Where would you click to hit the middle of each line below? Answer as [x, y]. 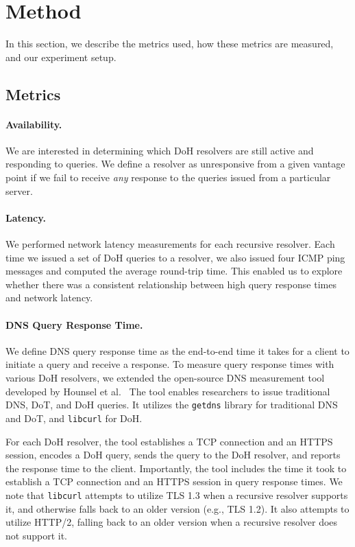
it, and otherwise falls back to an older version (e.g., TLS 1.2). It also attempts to [177, 508]
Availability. [34, 124]
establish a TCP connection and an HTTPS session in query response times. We [174, 481]
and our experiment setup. [61, 57]
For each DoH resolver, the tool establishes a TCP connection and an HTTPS [169, 441]
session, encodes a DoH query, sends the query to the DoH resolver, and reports [173, 455]
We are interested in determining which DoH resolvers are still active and [160, 150]
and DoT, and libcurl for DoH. [74, 418]
